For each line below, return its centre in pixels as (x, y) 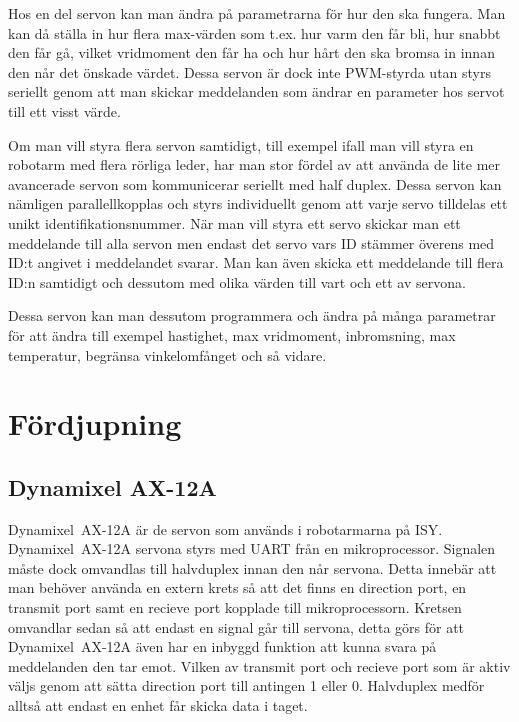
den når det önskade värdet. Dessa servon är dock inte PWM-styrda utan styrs (249, 71)
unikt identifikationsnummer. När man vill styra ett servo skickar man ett (234, 222)
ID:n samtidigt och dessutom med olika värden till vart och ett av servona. (237, 281)
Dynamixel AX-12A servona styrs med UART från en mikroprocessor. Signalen (252, 548)
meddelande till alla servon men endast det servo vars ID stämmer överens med (251, 242)
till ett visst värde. (64, 110)
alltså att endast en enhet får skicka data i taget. (158, 705)
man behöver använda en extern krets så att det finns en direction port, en (237, 587)
